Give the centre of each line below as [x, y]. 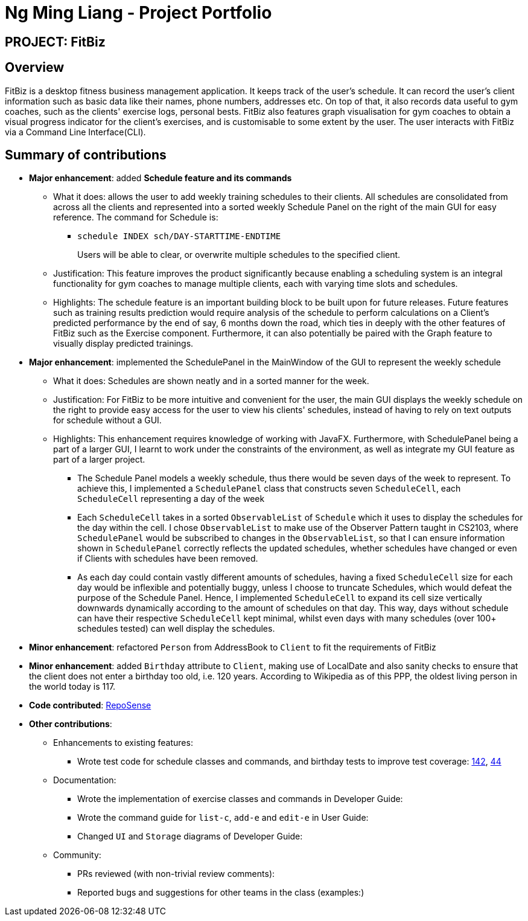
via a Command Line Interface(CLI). [75, 132]
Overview [35, 68]
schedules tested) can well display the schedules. [176, 629]
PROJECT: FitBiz [55, 42]
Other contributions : [71, 724]
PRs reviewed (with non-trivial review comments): [176, 874]
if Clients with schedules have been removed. [168, 559]
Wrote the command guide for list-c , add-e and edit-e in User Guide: [223, 818]
